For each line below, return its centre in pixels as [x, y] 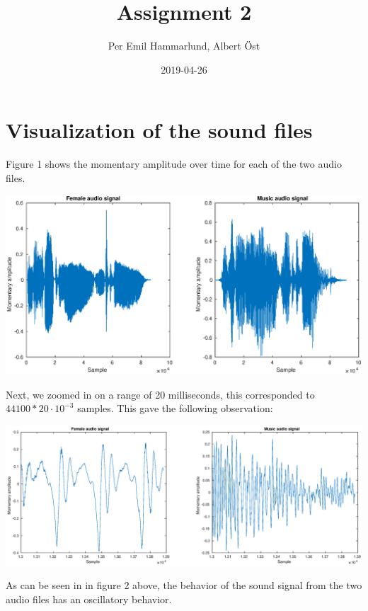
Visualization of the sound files [159, 130]
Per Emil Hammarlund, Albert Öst [184, 46]
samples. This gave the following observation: [175, 408]
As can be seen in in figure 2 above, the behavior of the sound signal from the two [184, 585]
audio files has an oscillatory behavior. [89, 599]
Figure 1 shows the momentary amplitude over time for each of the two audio [174, 164]
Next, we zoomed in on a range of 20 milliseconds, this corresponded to [160, 394]
